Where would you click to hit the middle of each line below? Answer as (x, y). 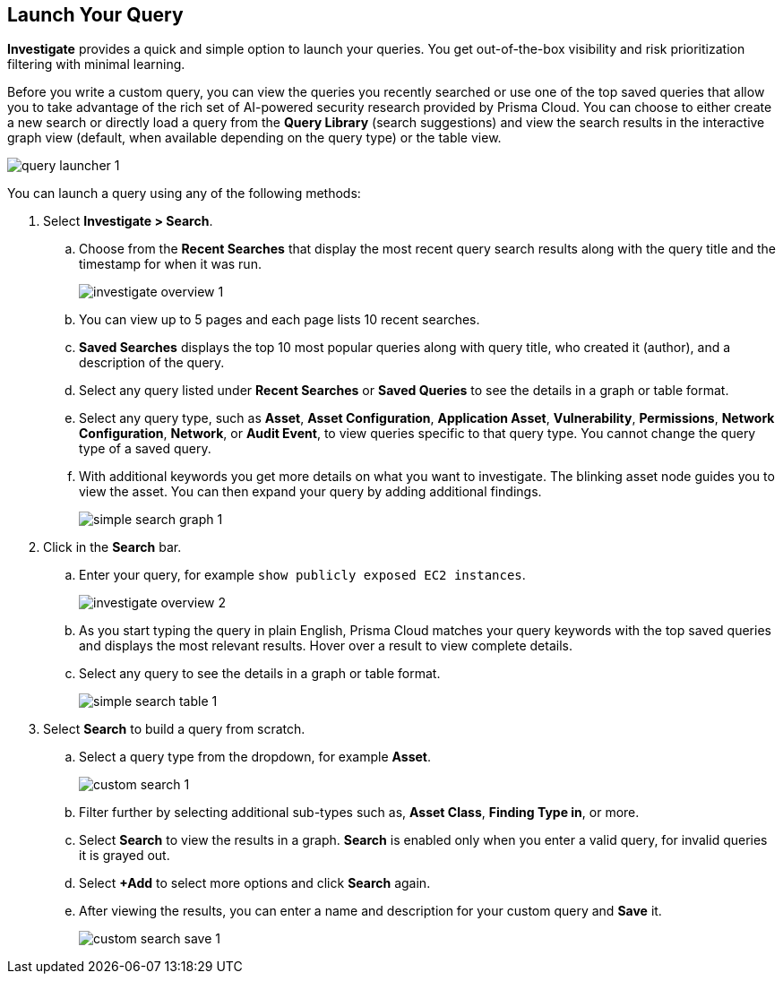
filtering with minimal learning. (96, 65)
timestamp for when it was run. (170, 264)
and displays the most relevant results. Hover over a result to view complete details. (326, 646)
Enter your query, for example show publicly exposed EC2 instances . (302, 575)
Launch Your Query (95, 15)
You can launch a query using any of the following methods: (184, 194)
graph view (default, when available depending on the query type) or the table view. (254, 138)
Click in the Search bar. (112, 547)
